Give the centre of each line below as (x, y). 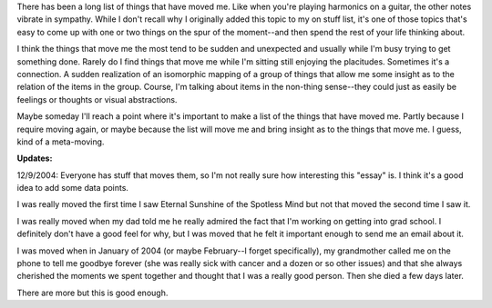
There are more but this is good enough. (92, 293)
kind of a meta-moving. (61, 142)
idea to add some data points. (73, 188)
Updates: (35, 158)
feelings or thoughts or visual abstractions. (97, 99)
